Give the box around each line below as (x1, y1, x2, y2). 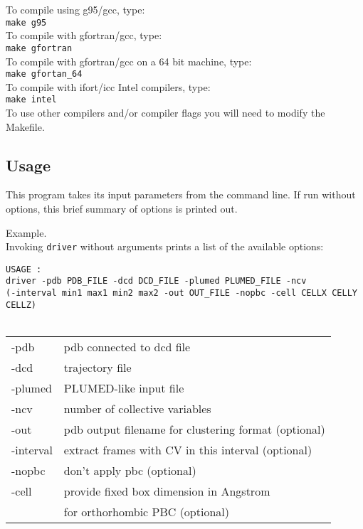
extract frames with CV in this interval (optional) (63, 442, 312, 459)
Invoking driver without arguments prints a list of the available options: (6, 239, 324, 254)
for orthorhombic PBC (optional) (63, 503, 230, 520)
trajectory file (63, 359, 132, 376)
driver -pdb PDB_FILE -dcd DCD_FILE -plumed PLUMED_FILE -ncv (6, 276, 307, 287)
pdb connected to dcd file (63, 338, 191, 356)
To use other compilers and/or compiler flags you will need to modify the (6, 105, 325, 119)
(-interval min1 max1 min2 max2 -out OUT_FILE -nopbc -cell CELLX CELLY (6, 288, 357, 299)
